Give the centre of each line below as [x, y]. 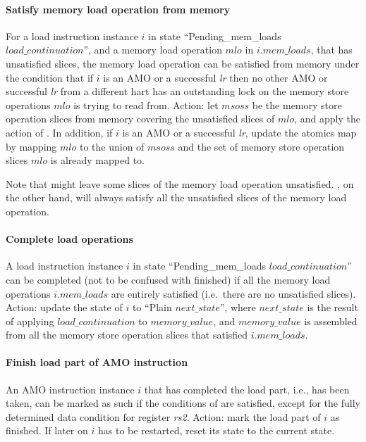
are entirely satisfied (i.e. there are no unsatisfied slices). [233, 293]
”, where [238, 307]
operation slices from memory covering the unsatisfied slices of [140, 119]
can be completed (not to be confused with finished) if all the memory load [168, 279]
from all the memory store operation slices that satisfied [127, 335]
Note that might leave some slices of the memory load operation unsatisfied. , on [180, 183]
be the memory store [297, 105]
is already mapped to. [97, 160]
